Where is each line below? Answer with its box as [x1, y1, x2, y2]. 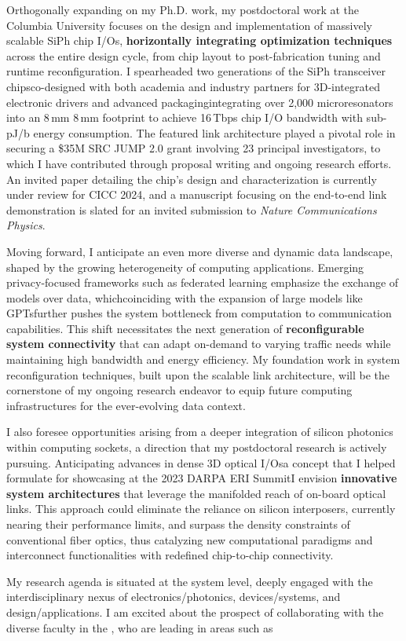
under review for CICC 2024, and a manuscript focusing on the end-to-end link [6, 186, 387, 203]
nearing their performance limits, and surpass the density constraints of [6, 516, 350, 532]
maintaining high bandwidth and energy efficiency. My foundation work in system [6, 351, 401, 368]
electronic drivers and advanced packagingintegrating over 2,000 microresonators [6, 93, 393, 110]
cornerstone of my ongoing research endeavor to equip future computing [6, 382, 353, 398]
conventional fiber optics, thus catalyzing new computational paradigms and [6, 531, 373, 548]
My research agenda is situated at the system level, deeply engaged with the [6, 573, 373, 589]
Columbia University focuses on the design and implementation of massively [6, 16, 372, 33]
